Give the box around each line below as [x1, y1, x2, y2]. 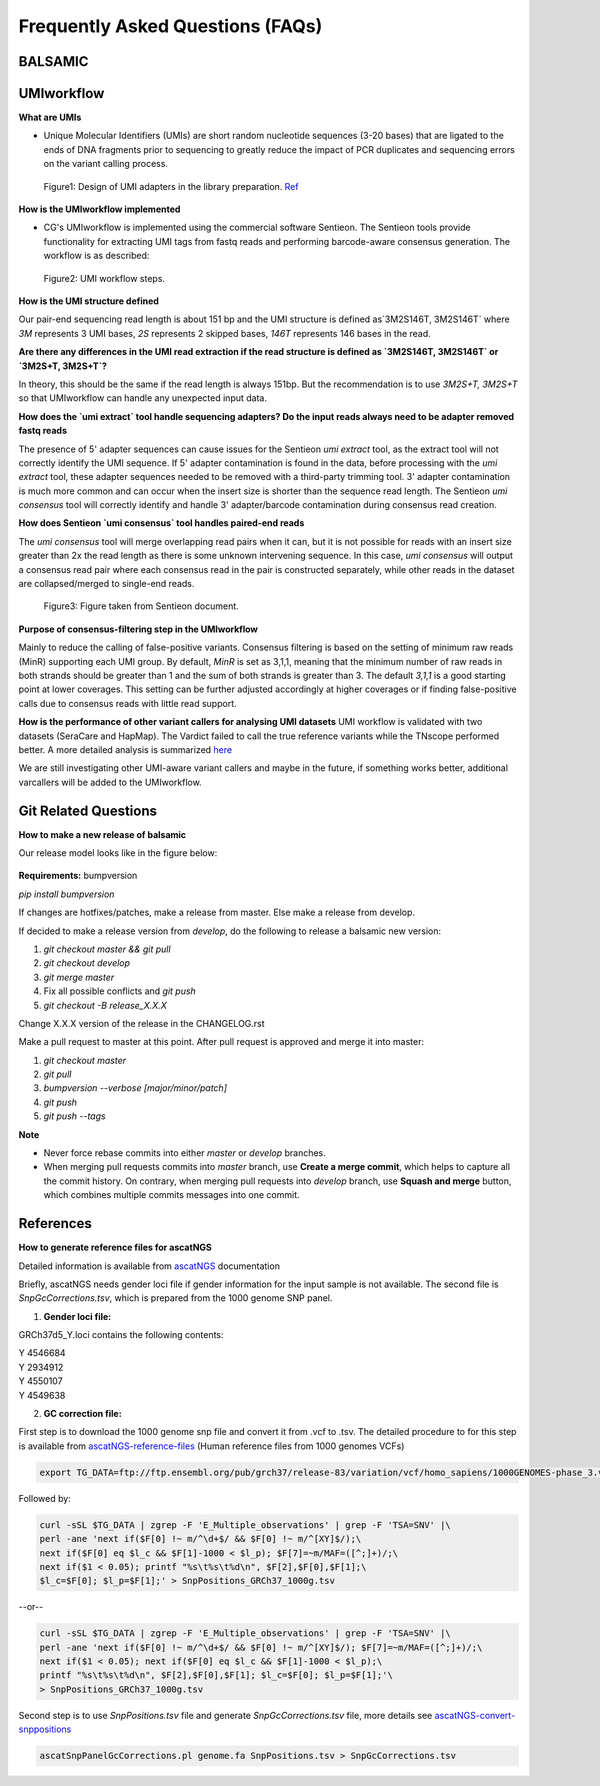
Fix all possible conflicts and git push [43, 985, 197, 997]
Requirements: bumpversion [18, 870, 138, 882]
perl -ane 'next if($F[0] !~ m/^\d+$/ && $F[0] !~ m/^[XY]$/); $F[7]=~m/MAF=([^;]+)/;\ [39, 1641, 483, 1653]
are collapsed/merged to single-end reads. [18, 578, 195, 590]
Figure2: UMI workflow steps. [43, 272, 165, 284]
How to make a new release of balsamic [18, 828, 187, 840]
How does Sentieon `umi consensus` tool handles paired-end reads [18, 517, 305, 529]
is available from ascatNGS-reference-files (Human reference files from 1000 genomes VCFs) [18, 1440, 405, 1452]
